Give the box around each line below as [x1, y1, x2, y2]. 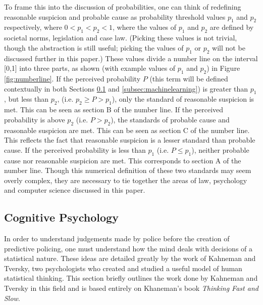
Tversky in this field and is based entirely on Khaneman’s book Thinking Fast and [4, 283, 258, 293]
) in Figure [206, 63, 240, 73]
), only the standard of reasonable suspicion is [112, 94, 254, 104]
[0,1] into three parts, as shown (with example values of [4, 63, 176, 73]
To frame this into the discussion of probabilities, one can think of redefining [4, 2, 241, 12]
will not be [212, 42, 245, 53]
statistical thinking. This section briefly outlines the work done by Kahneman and [4, 273, 258, 283]
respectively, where [4, 22, 62, 32]
